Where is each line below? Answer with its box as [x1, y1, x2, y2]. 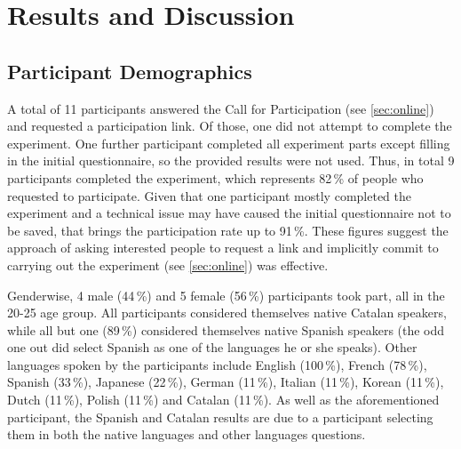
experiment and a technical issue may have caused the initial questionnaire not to [7, 204, 451, 222]
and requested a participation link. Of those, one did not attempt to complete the [7, 116, 452, 135]
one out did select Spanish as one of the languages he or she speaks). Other [7, 338, 417, 357]
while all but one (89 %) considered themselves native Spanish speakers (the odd [7, 320, 445, 339]
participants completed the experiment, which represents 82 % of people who [7, 168, 424, 187]
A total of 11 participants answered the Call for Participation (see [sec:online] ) [7, 99, 434, 117]
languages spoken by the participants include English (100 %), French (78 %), [7, 355, 427, 373]
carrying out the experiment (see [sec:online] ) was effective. [7, 255, 329, 274]
